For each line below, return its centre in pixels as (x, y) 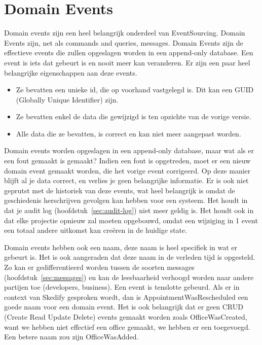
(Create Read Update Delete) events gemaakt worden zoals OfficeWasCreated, (126, 316)
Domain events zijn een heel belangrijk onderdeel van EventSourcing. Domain (125, 33)
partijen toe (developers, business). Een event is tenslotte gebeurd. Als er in (122, 287)
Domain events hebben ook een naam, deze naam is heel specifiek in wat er (121, 247)
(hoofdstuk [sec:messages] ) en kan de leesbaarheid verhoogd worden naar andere (129, 277)
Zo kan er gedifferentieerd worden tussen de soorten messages (99, 267)
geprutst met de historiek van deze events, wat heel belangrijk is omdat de (120, 190)
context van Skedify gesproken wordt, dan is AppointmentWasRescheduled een (126, 297)
